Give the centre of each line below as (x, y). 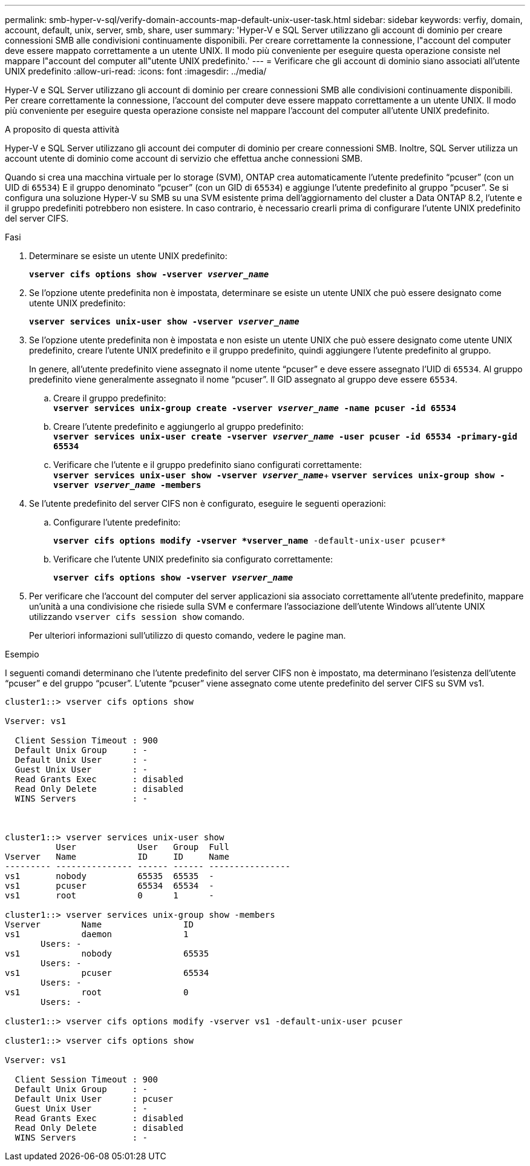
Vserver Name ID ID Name (117, 857)
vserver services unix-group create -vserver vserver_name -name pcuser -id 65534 (255, 408)
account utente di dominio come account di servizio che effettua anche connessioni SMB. (184, 158)
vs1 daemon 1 (97, 934)
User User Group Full (142, 847)
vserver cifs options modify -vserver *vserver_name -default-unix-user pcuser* (250, 541)
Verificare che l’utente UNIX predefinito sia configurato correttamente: (193, 559)
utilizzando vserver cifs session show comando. (137, 617)
